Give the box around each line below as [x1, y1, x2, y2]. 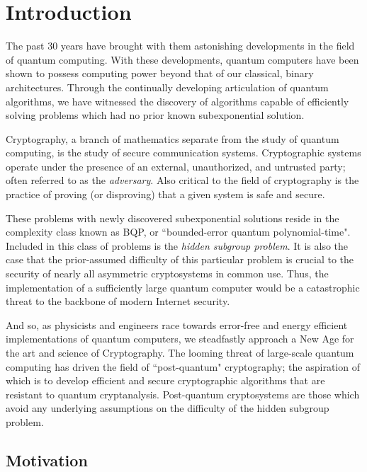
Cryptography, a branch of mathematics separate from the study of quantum [6, 131, 339, 146]
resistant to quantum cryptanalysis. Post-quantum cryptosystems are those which [6, 386, 360, 401]
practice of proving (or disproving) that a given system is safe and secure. [6, 187, 325, 202]
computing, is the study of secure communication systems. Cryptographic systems [6, 145, 361, 160]
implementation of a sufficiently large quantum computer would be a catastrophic [6, 280, 360, 294]
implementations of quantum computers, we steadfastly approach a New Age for [6, 331, 354, 346]
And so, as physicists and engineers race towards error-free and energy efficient [6, 317, 348, 332]
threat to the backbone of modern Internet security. [6, 294, 230, 309]
